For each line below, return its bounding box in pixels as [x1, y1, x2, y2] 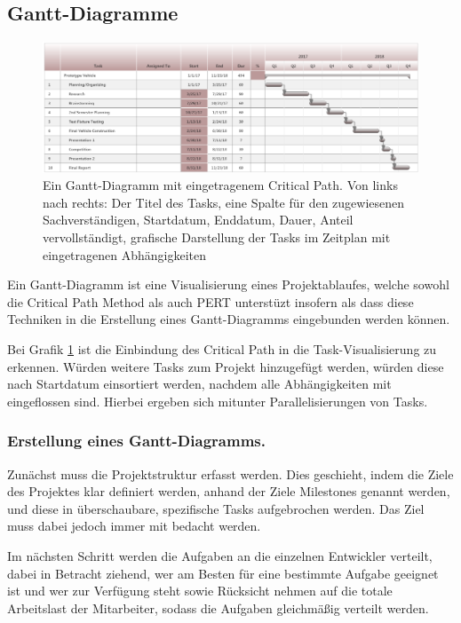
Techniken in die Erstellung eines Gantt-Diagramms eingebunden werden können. [7, 310, 450, 328]
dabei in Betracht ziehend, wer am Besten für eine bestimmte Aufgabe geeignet [7, 564, 439, 582]
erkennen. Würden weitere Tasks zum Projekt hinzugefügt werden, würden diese [7, 357, 444, 375]
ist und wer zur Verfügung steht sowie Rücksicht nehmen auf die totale [7, 581, 393, 600]
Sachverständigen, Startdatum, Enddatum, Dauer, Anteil [43, 210, 354, 229]
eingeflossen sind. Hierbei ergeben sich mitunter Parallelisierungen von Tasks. [7, 391, 428, 410]
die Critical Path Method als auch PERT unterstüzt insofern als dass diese [7, 292, 414, 311]
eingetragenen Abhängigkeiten [43, 245, 207, 264]
